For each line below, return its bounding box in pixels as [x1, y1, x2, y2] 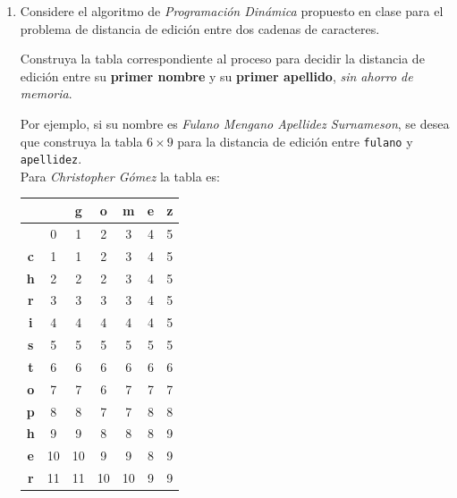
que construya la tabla [20, 131, 143, 150]
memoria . [20, 84, 72, 103]
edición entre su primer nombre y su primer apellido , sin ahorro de [20, 66, 413, 85]
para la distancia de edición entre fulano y [177, 131, 413, 150]
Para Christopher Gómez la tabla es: [20, 166, 220, 185]
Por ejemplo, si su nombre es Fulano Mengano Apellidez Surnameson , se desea [20, 114, 450, 132]
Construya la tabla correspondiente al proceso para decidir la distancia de [20, 49, 425, 68]
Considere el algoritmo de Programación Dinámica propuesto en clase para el [20, 2, 444, 20]
